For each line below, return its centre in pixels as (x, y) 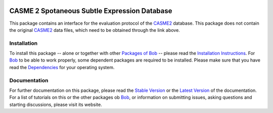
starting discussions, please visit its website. (56, 104)
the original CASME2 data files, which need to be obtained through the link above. (95, 30)
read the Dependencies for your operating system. (62, 67)
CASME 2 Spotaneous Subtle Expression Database (91, 11)
